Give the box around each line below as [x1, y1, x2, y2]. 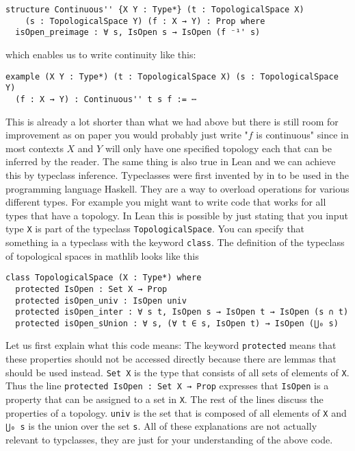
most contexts [5, 141, 64, 155]
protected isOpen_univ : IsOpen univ [15, 295, 187, 306]
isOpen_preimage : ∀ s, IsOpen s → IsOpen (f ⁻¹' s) [15, 27, 261, 38]
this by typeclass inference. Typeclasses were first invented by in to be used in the [5, 167, 349, 182]
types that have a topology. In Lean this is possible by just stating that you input [5, 208, 348, 222]
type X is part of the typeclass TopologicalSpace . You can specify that [5, 221, 305, 236]
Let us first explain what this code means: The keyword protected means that [5, 338, 337, 352]
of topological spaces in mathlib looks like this [5, 248, 199, 263]
